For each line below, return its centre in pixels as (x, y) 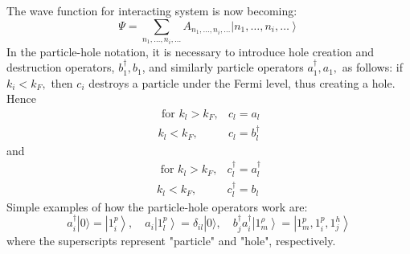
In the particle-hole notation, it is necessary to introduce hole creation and (190, 51)
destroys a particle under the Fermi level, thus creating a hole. (242, 82)
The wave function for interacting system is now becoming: (152, 10)
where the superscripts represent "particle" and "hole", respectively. (171, 240)
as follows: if (372, 67)
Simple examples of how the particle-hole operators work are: (157, 206)
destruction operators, (61, 67)
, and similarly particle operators (223, 67)
